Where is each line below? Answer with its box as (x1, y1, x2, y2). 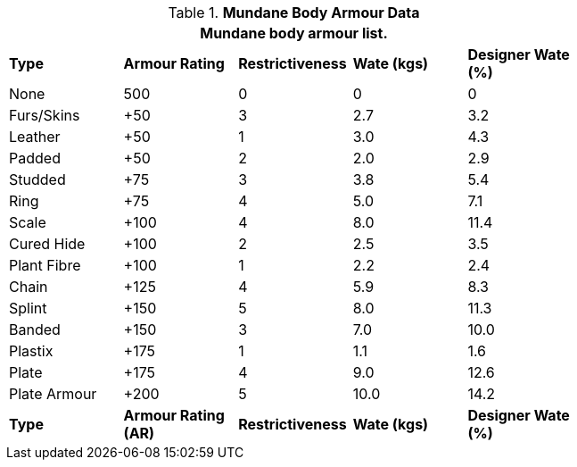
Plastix (9, 342, 54, 360)
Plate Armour (9, 385, 97, 403)
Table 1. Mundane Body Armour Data (168, 4, 420, 21)
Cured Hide (9, 235, 86, 253)
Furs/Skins (9, 106, 80, 124)
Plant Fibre (9, 256, 81, 274)
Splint (9, 299, 47, 317)
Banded (9, 321, 61, 338)
